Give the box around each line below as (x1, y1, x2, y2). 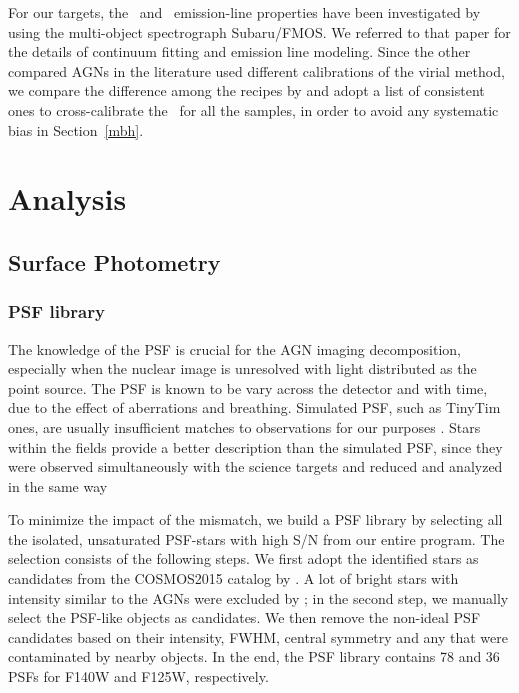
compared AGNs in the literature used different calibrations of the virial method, (8, 60, 505, 81)
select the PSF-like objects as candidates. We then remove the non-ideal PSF (8, 607, 481, 628)
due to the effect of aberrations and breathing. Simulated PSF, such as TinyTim (8, 397, 501, 418)
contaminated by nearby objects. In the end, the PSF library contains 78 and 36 (8, 646, 500, 667)
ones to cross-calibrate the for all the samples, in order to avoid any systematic (8, 99, 499, 120)
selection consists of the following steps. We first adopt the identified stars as (8, 548, 479, 569)
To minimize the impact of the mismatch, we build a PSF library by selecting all (8, 509, 503, 530)
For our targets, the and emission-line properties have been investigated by (8, 2, 481, 22)
